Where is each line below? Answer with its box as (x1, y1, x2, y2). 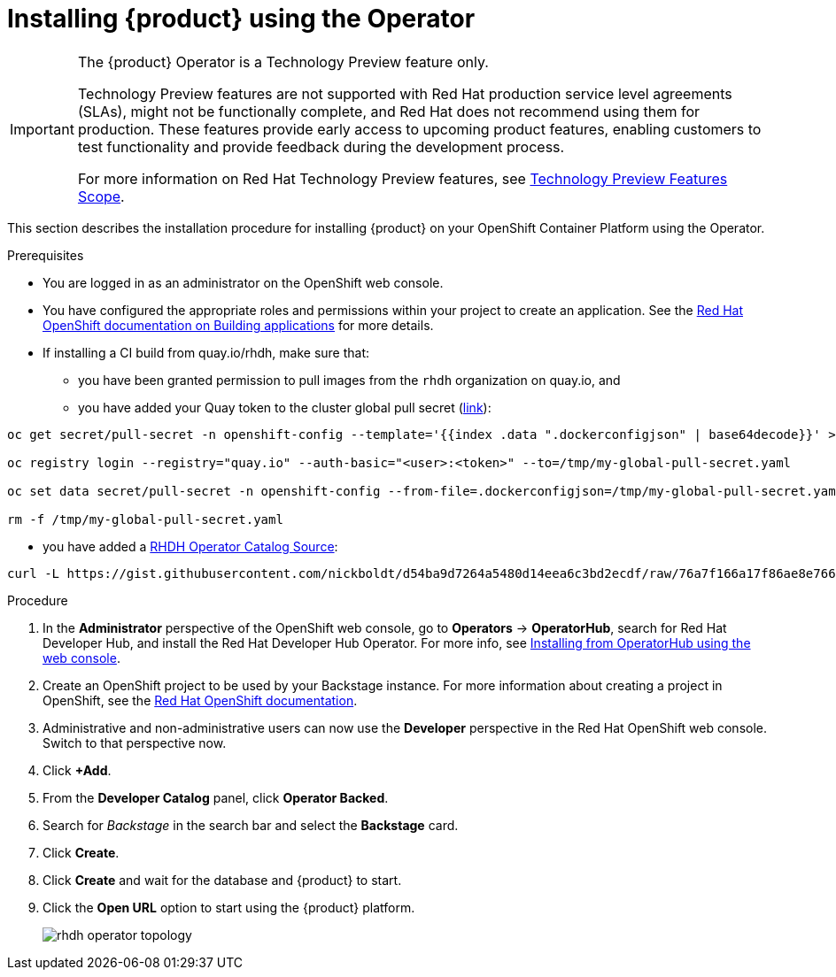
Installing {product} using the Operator (7, 4, 476, 34)
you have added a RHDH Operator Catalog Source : (43, 538, 338, 554)
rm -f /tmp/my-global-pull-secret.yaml (7, 512, 283, 527)
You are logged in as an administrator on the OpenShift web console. (43, 274, 444, 290)
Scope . (77, 187, 125, 205)
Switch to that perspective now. (43, 735, 227, 750)
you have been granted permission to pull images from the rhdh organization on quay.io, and (78, 372, 621, 388)
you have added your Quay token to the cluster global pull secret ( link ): (78, 399, 492, 415)
